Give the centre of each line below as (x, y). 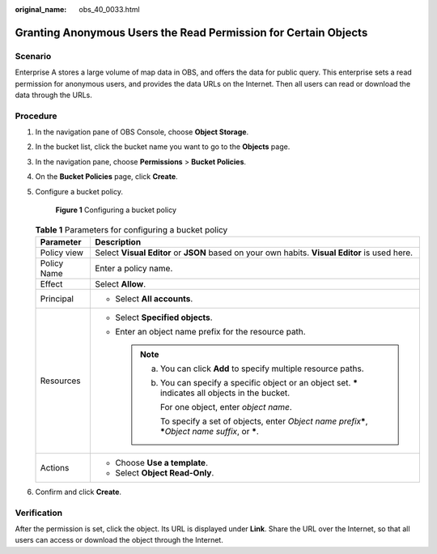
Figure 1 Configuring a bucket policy (116, 210)
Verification (39, 513)
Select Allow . (120, 283)
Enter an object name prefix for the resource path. (210, 331)
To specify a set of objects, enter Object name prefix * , (264, 421)
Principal (57, 298)
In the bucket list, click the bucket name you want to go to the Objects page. (163, 147)
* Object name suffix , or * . (209, 431)
